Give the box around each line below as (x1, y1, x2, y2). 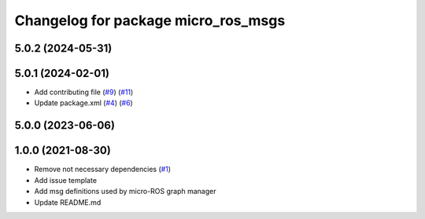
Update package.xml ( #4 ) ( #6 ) (34, 98, 133, 108)
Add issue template (34, 175, 98, 184)
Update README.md (34, 197, 102, 207)
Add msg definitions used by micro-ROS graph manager (34, 187, 216, 196)
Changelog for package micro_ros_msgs (14, 12, 286, 29)
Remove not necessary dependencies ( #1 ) (34, 165, 172, 174)
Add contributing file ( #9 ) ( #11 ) (34, 87, 134, 97)
